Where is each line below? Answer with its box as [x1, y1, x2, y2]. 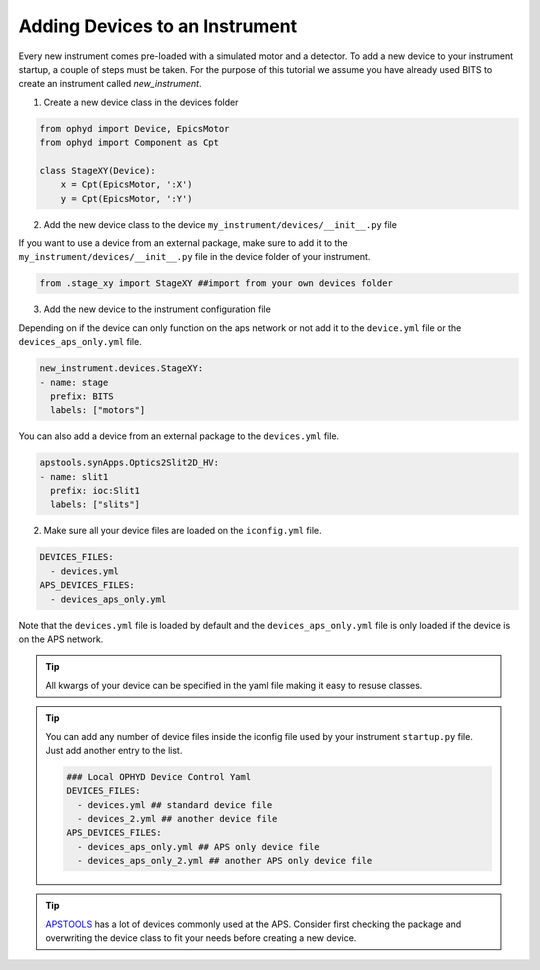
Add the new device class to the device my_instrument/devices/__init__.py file [43, 218, 397, 230]
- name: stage [39, 376, 109, 388]
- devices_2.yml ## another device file [76, 813, 278, 825]
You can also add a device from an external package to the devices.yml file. [18, 430, 340, 442]
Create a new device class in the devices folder [43, 96, 239, 108]
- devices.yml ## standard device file [76, 799, 273, 810]
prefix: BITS [50, 390, 114, 402]
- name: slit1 [39, 471, 109, 482]
